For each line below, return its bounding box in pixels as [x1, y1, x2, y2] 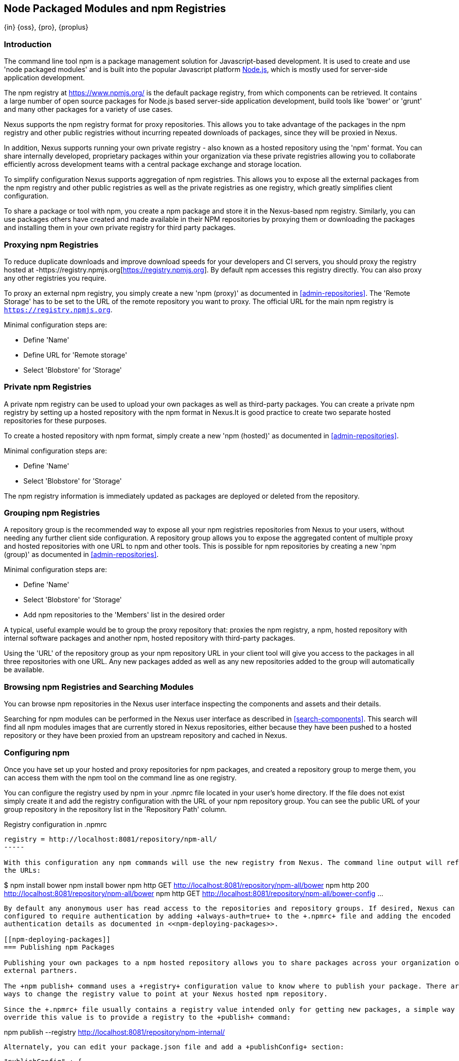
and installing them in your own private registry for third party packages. [4, 223, 236, 232]
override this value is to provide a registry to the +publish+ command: [4, 1013, 291, 1021]
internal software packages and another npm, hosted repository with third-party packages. [4, 634, 295, 643]
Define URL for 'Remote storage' [23, 350, 127, 359]
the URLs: [4, 866, 41, 874]
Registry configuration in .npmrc [4, 820, 107, 828]
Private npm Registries [4, 382, 91, 392]
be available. [4, 665, 44, 674]
